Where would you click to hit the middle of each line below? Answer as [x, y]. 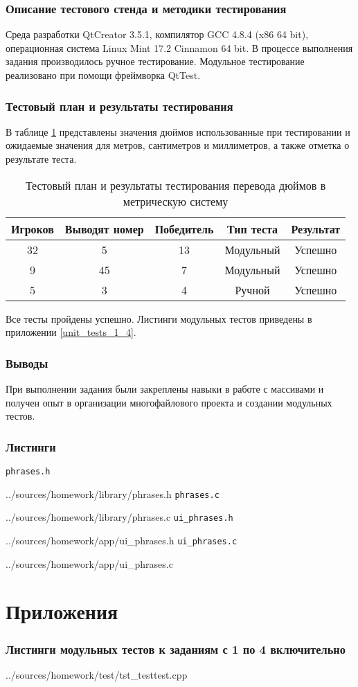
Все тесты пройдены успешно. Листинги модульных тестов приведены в [159, 318]
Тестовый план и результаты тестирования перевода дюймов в [176, 185]
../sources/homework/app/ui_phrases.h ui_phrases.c [122, 540]
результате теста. [41, 159]
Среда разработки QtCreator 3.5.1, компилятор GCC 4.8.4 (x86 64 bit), [157, 34]
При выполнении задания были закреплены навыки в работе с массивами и [165, 389]
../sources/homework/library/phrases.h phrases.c [113, 493]
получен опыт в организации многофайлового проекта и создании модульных [169, 402]
